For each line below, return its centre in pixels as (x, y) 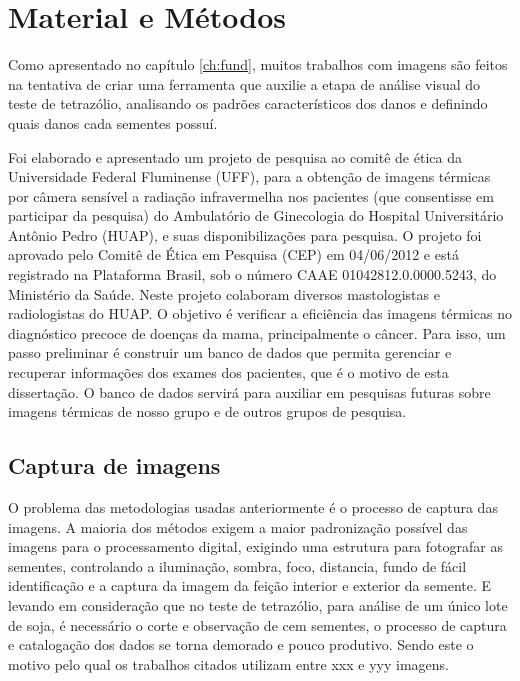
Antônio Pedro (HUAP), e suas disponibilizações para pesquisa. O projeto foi (245, 234)
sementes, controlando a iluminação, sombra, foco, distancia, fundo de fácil (237, 565)
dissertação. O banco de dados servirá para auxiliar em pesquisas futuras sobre (249, 391)
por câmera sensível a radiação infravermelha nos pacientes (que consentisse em (251, 195)
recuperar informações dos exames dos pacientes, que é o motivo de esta (228, 372)
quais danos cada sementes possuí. (113, 122)
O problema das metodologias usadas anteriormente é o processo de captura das (253, 507)
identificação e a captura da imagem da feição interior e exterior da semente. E (250, 585)
